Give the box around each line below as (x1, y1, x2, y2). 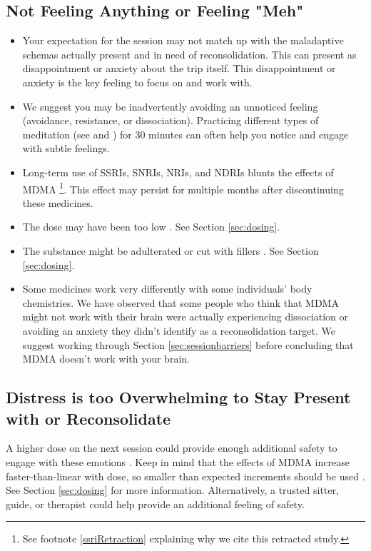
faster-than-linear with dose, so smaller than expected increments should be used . (6, 468, 365, 483)
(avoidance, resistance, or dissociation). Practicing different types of (22, 113, 319, 128)
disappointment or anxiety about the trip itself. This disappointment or (22, 61, 336, 76)
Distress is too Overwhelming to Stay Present (6, 386, 351, 408)
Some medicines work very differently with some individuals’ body (22, 281, 312, 296)
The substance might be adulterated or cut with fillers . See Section (22, 243, 319, 258)
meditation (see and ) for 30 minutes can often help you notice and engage (22, 126, 349, 141)
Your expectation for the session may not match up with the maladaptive (22, 33, 344, 48)
